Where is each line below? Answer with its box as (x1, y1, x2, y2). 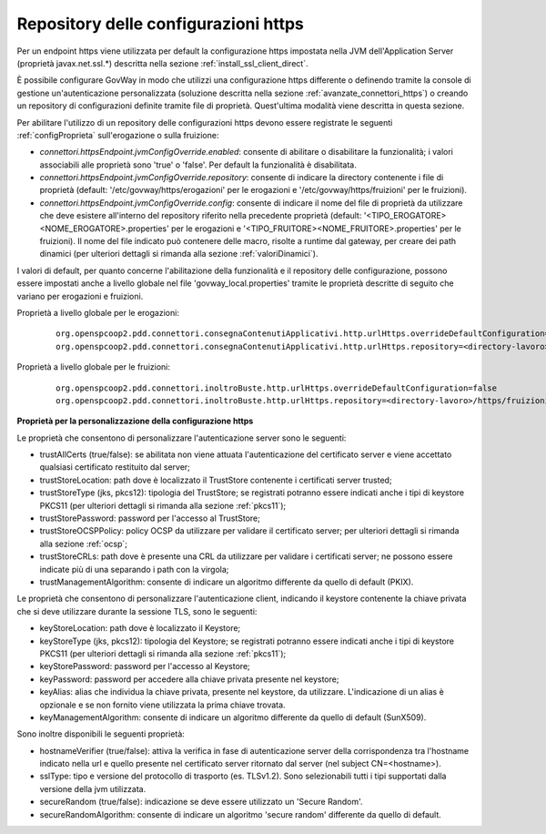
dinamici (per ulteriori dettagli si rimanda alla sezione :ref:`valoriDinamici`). (39, 249, 318, 259)
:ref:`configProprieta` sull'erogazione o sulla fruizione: (16, 129, 219, 140)
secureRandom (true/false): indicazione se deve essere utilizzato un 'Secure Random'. (39, 797, 363, 808)
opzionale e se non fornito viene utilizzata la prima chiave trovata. (39, 699, 286, 710)
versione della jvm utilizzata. (39, 783, 147, 794)
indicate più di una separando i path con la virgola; (39, 564, 229, 575)
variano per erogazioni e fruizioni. (16, 290, 144, 301)
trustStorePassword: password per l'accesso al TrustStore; (39, 513, 261, 524)
